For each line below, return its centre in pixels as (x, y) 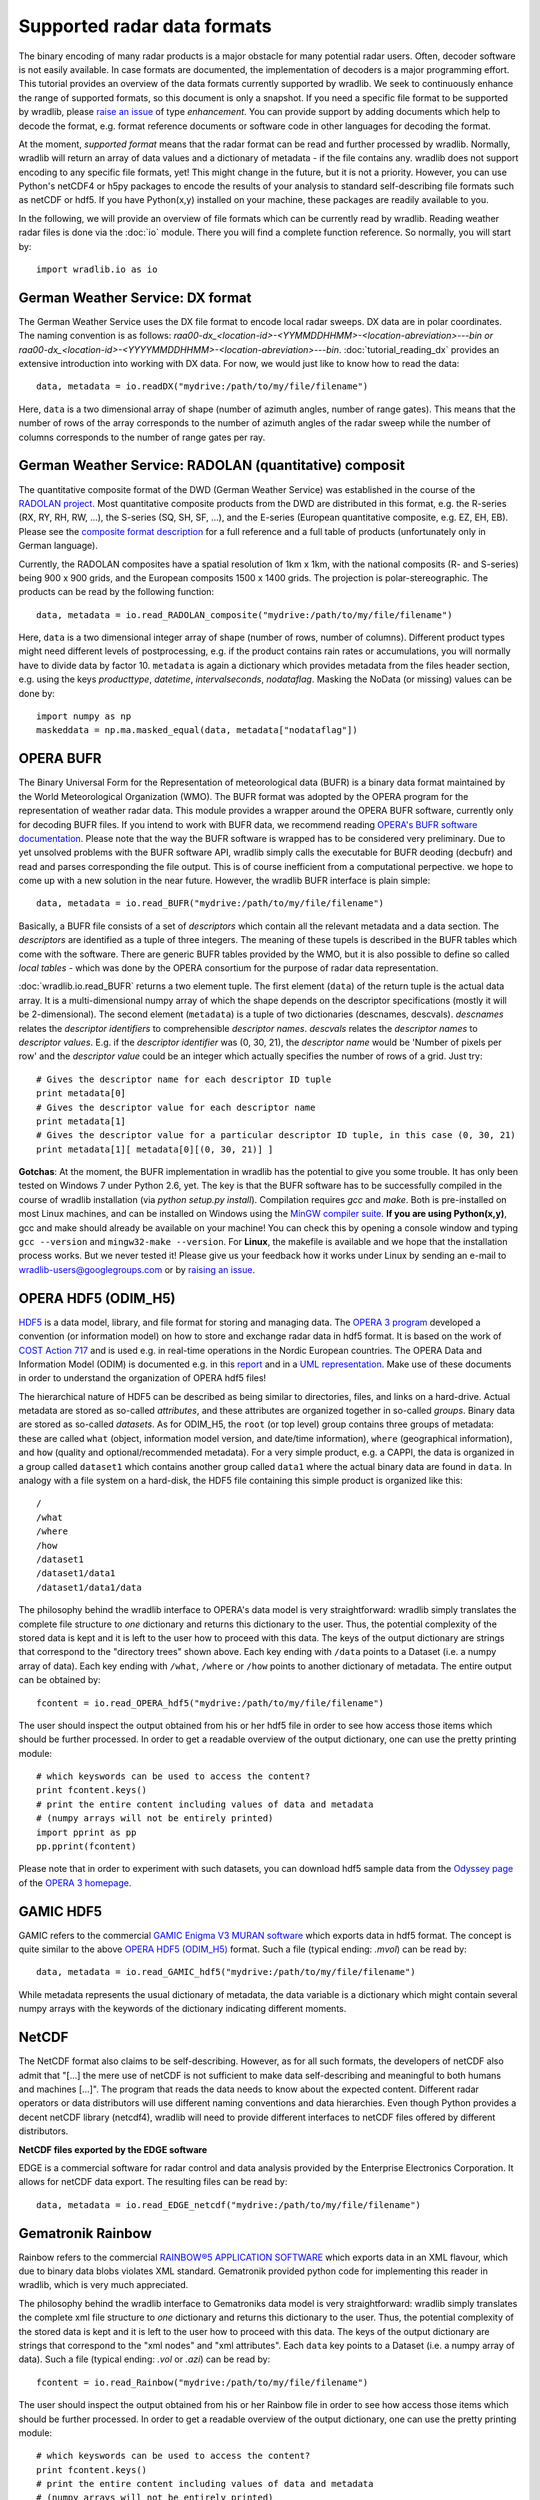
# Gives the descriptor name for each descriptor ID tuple (184, 1079)
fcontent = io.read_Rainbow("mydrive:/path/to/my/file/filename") (202, 2382)
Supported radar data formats (145, 26)
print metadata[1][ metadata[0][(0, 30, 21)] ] (155, 1149)
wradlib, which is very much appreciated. (103, 2285)
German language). (58, 546)
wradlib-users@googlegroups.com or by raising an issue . (136, 1269)
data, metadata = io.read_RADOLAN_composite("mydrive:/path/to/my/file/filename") (244, 614)
